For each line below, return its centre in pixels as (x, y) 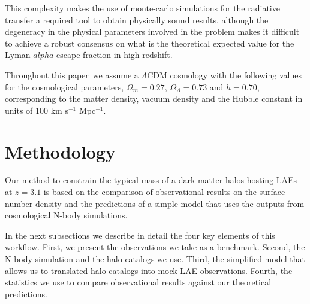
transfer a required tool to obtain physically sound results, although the (137, 19)
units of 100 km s (37, 110)
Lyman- (19, 55)
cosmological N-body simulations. (66, 215)
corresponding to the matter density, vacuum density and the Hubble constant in (154, 98)
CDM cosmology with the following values (224, 75)
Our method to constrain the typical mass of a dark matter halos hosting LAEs (151, 180)
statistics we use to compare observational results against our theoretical (138, 282)
